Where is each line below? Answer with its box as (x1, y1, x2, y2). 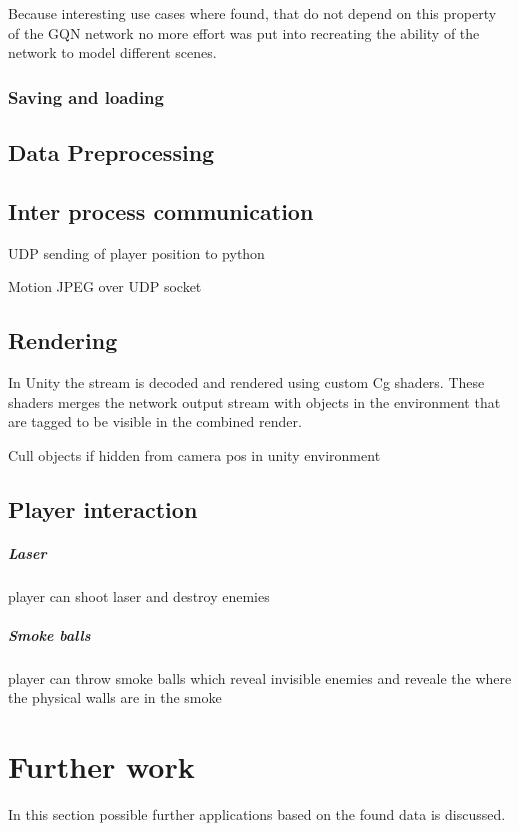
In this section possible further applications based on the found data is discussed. (8, 804, 506, 825)
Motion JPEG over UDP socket (8, 276, 202, 297)
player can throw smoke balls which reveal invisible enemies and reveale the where (8, 667, 512, 688)
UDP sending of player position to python (8, 242, 265, 263)
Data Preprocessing (8, 137, 215, 168)
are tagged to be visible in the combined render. (8, 411, 302, 432)
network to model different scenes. (8, 42, 217, 63)
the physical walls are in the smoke (8, 687, 222, 708)
